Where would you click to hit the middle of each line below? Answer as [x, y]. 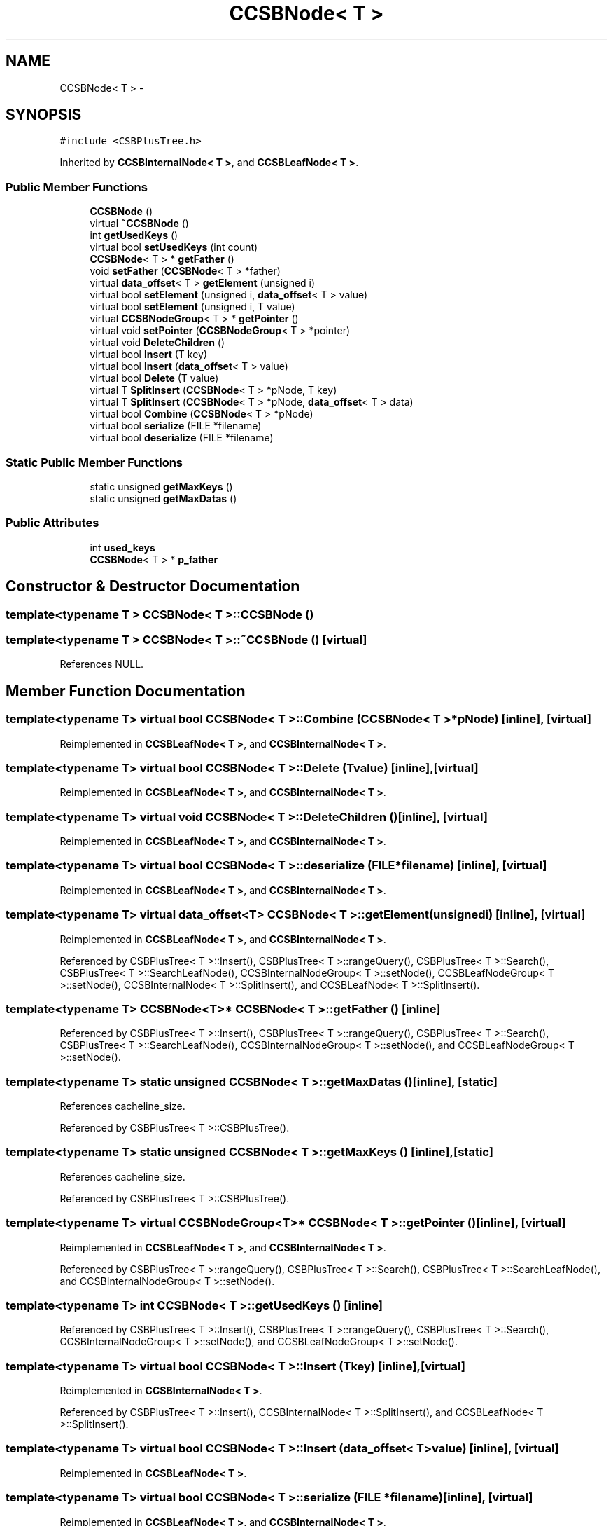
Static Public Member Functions [94, 462]
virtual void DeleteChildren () [157, 343]
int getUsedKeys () [134, 235]
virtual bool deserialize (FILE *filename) [182, 438]
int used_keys [122, 547]
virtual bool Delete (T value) [154, 378]
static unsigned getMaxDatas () [163, 498]
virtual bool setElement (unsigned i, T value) [192, 307]
